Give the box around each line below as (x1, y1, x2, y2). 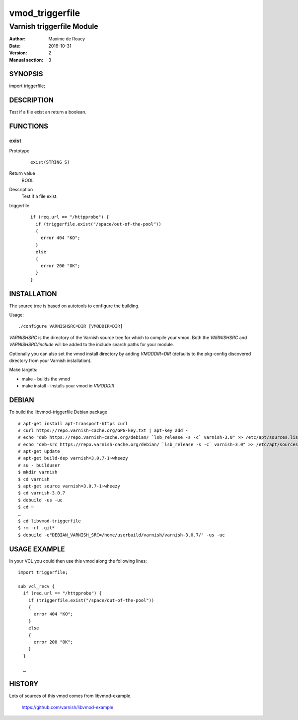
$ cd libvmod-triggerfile (18, 518, 81, 524)
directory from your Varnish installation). (9, 358, 92, 363)
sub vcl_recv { (18, 583, 55, 589)
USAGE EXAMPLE (9, 545, 65, 553)
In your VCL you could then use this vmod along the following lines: (9, 558, 147, 564)
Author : (9, 36, 26, 42)
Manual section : (9, 57, 44, 63)
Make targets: (9, 366, 38, 373)
